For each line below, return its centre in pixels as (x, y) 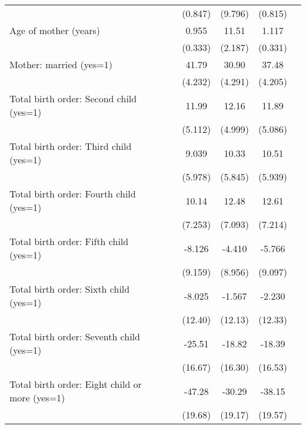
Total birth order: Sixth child (70, 289)
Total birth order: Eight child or (76, 384)
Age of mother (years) (55, 30)
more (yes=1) (37, 398)
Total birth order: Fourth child (73, 194)
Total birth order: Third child (71, 146)
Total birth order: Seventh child (75, 336)
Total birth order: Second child (73, 98)
